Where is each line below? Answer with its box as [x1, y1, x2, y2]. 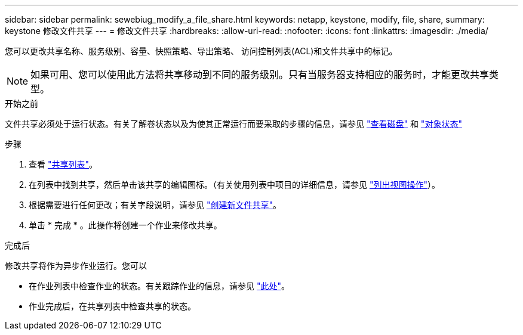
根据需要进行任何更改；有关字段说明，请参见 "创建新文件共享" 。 [29, 200, 281, 210]
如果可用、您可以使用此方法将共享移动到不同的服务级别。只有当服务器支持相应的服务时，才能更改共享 [30, 69, 490, 80]
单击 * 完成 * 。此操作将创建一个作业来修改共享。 [29, 220, 222, 230]
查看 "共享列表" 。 [29, 159, 97, 169]
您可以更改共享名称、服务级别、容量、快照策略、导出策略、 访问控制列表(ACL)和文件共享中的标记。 [5, 46, 398, 56]
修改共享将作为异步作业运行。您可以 [5, 260, 147, 271]
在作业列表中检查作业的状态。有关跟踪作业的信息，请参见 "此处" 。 [29, 281, 290, 291]
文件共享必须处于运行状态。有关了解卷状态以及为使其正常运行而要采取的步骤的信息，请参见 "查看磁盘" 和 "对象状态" [5, 119, 462, 129]
